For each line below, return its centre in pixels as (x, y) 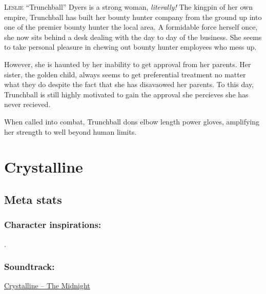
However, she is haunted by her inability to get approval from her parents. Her (128, 64)
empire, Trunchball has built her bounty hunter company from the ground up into (133, 17)
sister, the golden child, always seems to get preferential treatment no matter (125, 74)
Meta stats (33, 199)
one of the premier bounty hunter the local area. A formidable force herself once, (131, 27)
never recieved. (27, 104)
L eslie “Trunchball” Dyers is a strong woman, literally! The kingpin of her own (128, 7)
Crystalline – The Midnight (47, 286)
